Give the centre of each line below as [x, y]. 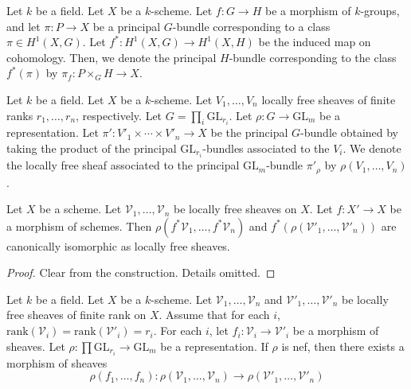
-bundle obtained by [349, 132]
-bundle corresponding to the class [313, 57]
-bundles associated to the [266, 148]
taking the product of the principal [92, 148]
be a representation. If [214, 346]
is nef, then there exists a [343, 346]
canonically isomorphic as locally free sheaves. [118, 245]
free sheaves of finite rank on [76, 315]
